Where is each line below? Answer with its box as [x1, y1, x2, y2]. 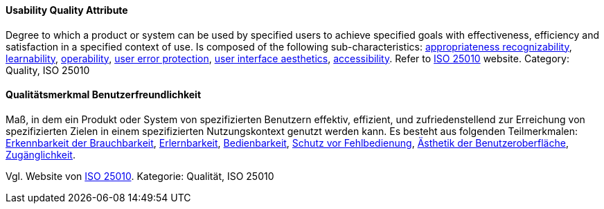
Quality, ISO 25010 [6, 64, 90, 76]
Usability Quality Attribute [6, 4, 128, 16]
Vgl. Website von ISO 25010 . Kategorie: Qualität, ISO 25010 [6, 170, 274, 182]
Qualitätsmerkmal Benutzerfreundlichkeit [6, 89, 202, 101]
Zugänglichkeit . [6, 148, 75, 161]
